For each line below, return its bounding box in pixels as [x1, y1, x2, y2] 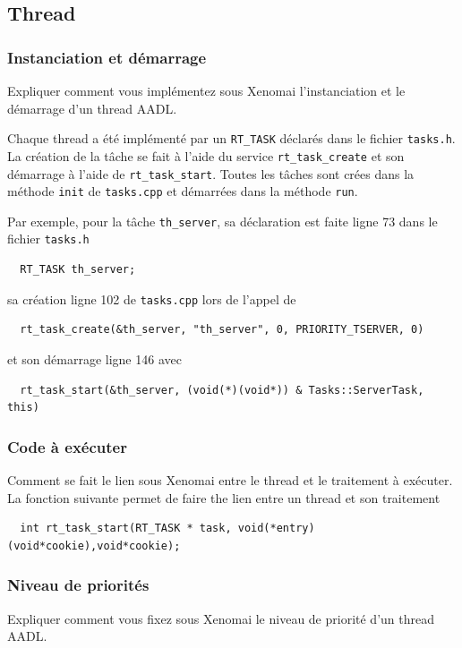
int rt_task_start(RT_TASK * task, [20, 522, 232, 535]
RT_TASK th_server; [20, 263, 136, 277]
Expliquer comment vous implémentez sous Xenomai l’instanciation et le [7, 81, 406, 99]
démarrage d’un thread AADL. [7, 98, 177, 117]
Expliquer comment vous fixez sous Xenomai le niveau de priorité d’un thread [7, 609, 434, 627]
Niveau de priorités [7, 574, 150, 596]
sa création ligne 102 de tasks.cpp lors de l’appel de [7, 289, 296, 308]
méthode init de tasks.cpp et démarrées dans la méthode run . [7, 182, 358, 200]
